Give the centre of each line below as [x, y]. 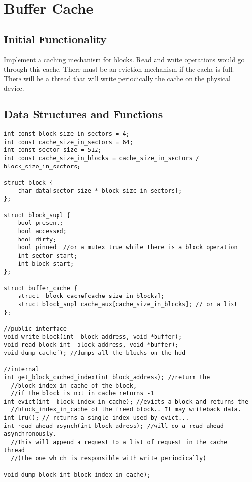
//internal [21, 369]
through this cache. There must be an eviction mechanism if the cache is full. [119, 69]
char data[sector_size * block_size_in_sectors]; [100, 191]
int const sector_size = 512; [53, 150]
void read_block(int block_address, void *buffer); [91, 345]
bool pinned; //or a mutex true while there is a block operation [128, 248]
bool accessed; [42, 232]
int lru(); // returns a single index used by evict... [97, 418]
